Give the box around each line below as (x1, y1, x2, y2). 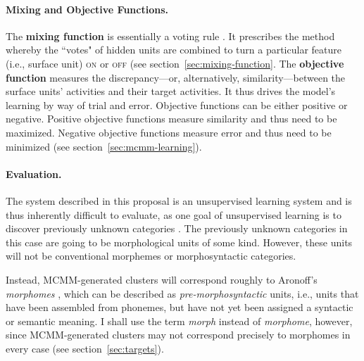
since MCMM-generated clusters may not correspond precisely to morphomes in (6, 327, 351, 342)
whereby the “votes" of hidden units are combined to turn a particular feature (6, 42, 341, 57)
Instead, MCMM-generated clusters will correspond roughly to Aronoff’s (6, 272, 318, 286)
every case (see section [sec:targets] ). (6, 341, 164, 355)
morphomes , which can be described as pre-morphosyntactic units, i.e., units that (6, 286, 359, 300)
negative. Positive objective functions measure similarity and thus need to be (6, 111, 337, 126)
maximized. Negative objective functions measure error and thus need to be (6, 125, 332, 139)
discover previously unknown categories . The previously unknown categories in (6, 221, 348, 236)
